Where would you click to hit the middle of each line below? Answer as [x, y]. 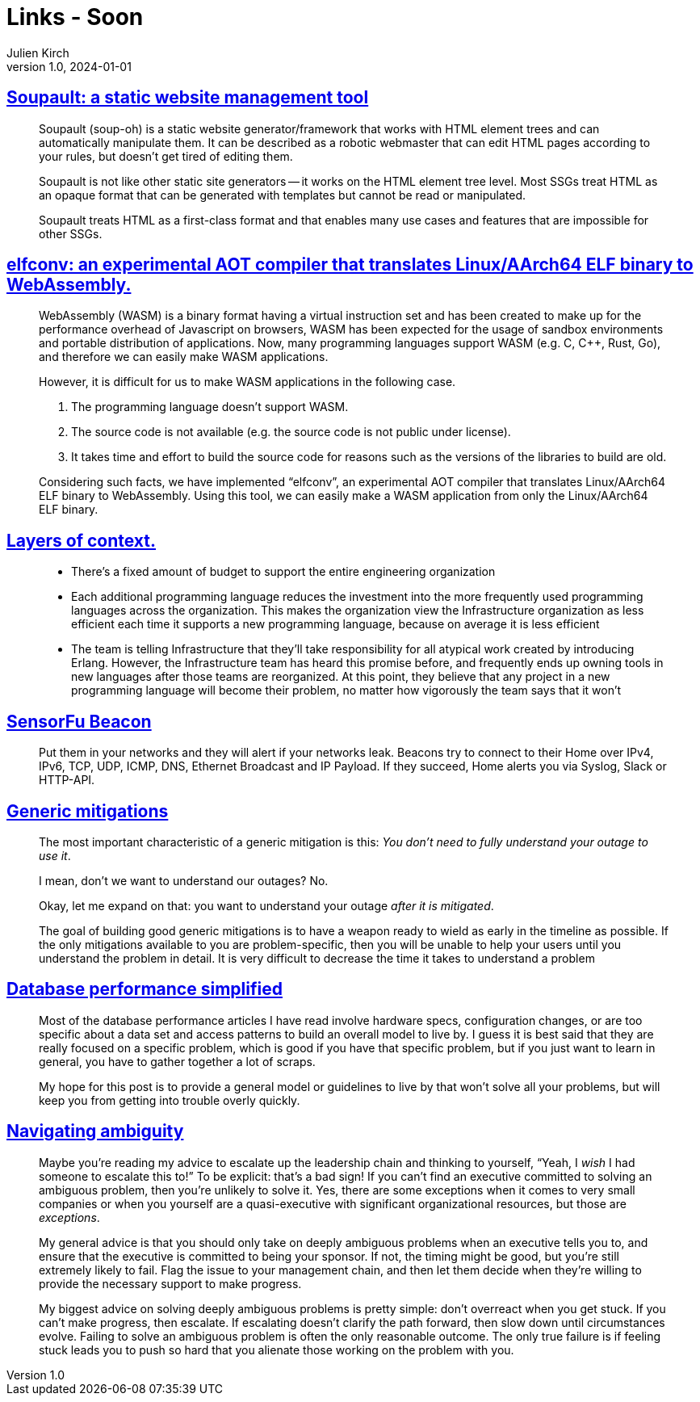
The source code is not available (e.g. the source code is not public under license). [291, 432]
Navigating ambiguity [95, 1131]
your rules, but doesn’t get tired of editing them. [166, 156]
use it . [55, 855]
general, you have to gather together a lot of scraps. [177, 1061]
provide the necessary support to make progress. [170, 1283]
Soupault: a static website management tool [188, 98]
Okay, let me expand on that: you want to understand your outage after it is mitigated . [266, 905]
